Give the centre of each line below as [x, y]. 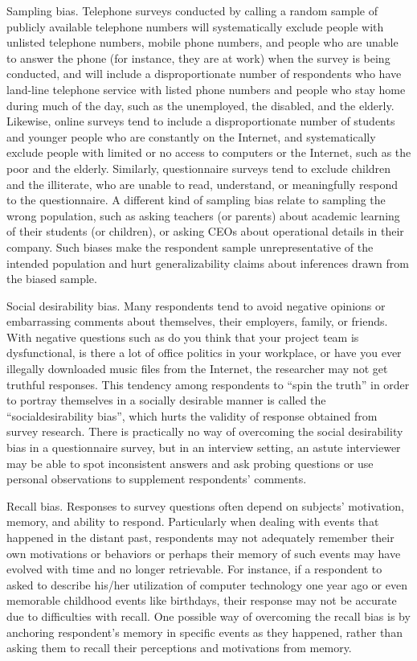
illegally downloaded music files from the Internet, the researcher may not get [197, 369]
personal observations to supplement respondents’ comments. [157, 479]
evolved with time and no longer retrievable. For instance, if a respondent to [194, 569]
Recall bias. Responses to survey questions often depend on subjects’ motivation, [205, 505]
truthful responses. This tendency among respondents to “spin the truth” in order [208, 384]
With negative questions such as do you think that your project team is [183, 337]
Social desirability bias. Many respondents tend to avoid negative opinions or [196, 305]
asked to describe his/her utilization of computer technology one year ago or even [207, 584]
